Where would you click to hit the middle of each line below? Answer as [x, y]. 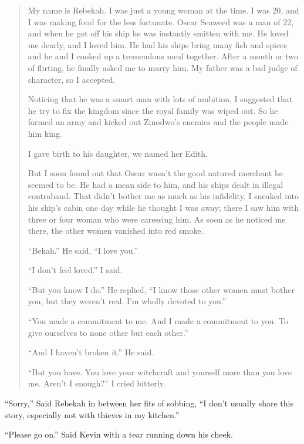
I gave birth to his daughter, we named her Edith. [118, 153]
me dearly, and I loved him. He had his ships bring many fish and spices [157, 44]
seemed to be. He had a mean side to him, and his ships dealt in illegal [156, 184]
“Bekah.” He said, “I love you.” [83, 250]
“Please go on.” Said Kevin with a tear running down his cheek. [119, 434]
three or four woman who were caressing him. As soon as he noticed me [157, 219]
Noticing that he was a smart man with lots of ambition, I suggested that [160, 99]
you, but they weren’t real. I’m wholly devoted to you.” [127, 301]
